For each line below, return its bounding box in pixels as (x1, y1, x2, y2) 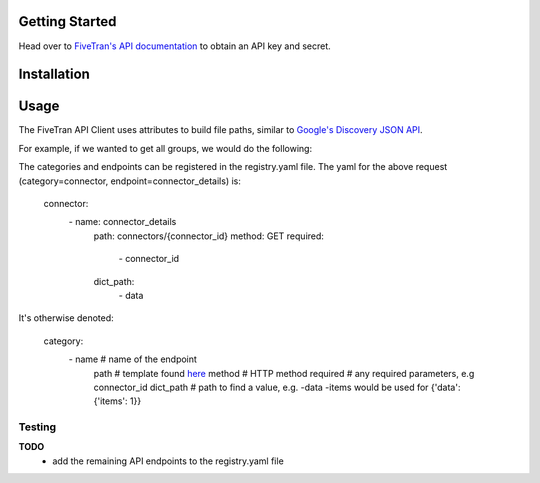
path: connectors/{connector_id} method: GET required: (93, 230, 325, 242)
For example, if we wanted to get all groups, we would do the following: (18, 142, 313, 154)
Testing (18, 420, 57, 434)
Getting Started (18, 13, 117, 30)
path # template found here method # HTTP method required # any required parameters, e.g (93, 367, 475, 379)
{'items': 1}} (93, 395, 142, 407)
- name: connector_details (68, 216, 177, 228)
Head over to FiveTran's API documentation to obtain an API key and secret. (18, 40, 332, 52)
